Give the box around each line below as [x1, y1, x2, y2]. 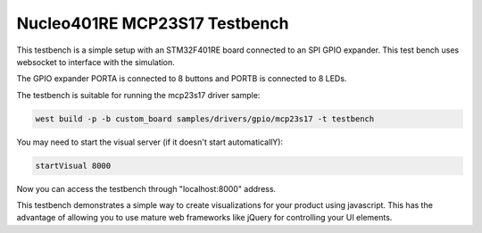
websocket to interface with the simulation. [16, 56, 176, 67]
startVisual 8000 [35, 161, 112, 171]
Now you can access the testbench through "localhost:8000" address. [16, 183, 277, 194]
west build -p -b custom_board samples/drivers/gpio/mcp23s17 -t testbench [35, 113, 375, 124]
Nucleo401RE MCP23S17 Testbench [16, 13, 289, 33]
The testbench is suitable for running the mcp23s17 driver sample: [16, 89, 261, 100]
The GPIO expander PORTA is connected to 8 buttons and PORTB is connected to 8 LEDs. [16, 73, 347, 84]
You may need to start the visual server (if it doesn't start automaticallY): [16, 137, 284, 147]
